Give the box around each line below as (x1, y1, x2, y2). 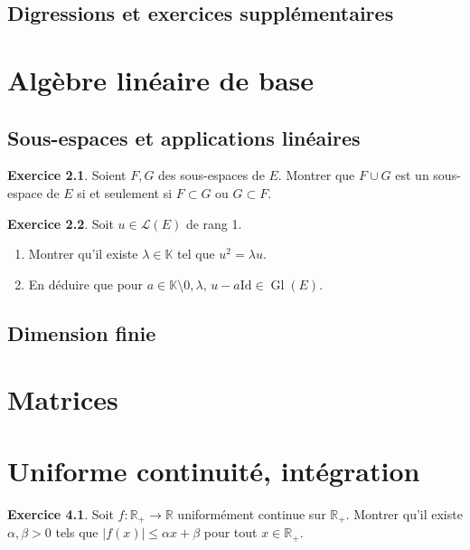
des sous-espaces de (158, 166, 265, 185)
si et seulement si (77, 183, 173, 202)
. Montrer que (277, 166, 355, 185)
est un (395, 166, 429, 185)
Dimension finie (7, 318, 156, 346)
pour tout (203, 523, 258, 542)
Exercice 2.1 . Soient (7, 166, 127, 185)
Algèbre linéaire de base (7, 61, 314, 98)
